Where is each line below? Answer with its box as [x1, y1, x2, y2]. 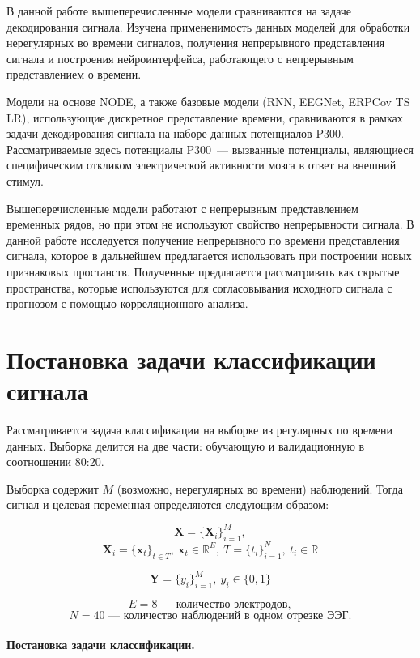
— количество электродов [161, 598, 288, 610]
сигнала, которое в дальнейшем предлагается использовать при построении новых [6, 247, 412, 264]
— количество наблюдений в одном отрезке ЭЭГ [108, 609, 349, 622]
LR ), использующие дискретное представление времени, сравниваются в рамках [6, 109, 403, 126]
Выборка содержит [6, 480, 99, 497]
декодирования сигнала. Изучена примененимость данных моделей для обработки [6, 18, 410, 35]
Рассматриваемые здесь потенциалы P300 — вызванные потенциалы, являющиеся [6, 140, 414, 157]
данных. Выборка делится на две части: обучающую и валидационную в [6, 437, 365, 454]
